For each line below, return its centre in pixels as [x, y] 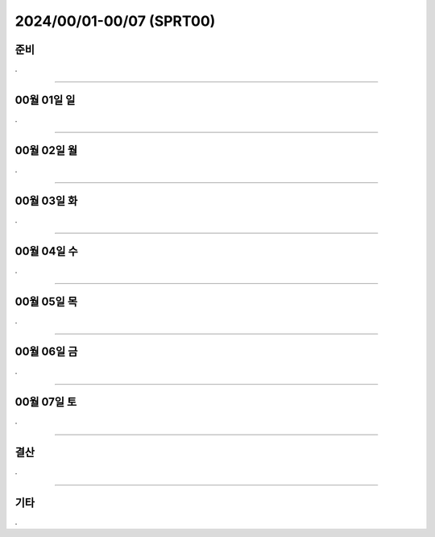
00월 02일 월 [46, 150]
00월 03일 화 [46, 200]
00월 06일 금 [46, 352]
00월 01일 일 [45, 100]
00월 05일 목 [46, 301]
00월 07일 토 [46, 402]
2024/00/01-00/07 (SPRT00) [115, 21]
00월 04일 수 [46, 251]
